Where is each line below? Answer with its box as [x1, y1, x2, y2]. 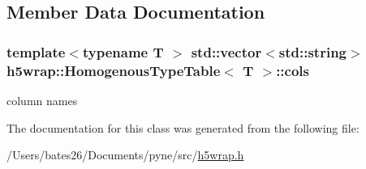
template [6, 41, 66, 61]
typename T [82, 41, 164, 61]
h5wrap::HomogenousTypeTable [6, 60, 221, 80]
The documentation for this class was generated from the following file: [6, 119, 360, 136]
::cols [276, 60, 309, 80]
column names [6, 91, 78, 108]
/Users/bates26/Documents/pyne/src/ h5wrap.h [6, 146, 244, 163]
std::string [278, 41, 347, 61]
